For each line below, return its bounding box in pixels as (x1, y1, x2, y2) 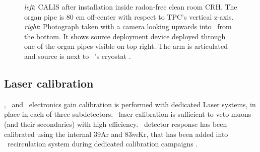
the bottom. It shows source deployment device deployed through (24, 31, 226, 41)
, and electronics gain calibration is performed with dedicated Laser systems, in (4, 99, 256, 109)
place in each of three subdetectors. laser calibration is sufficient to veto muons (4, 109, 251, 119)
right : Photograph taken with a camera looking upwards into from (24, 21, 232, 32)
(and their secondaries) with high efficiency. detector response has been (4, 118, 227, 129)
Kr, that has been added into (138, 128, 228, 139)
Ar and (100, 128, 123, 139)
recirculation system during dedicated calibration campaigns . (7, 138, 198, 149)
